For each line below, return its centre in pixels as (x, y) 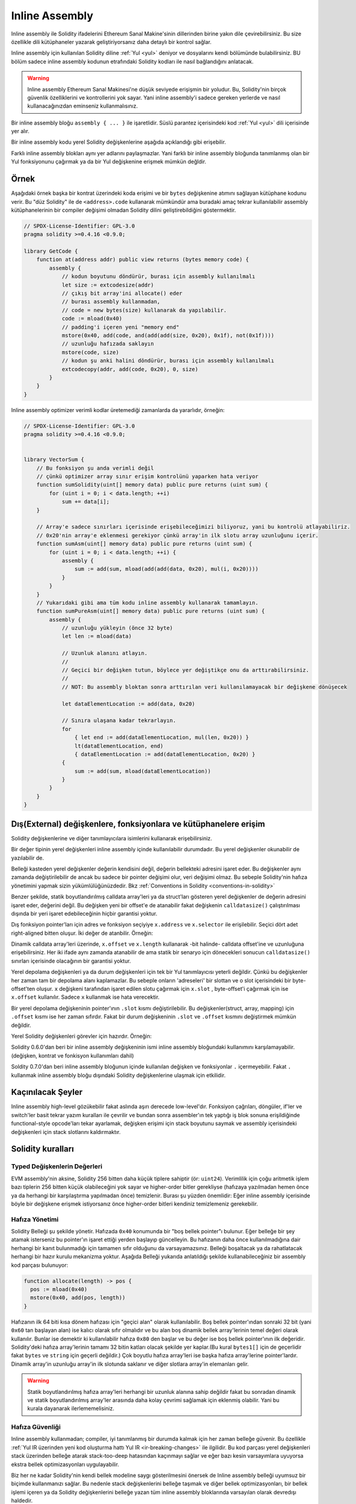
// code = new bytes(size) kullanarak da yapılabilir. (144, 310)
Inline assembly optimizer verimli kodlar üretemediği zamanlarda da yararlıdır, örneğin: (118, 410)
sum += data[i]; (86, 502)
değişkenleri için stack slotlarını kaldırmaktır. (66, 1132)
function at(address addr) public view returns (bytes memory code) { (143, 260)
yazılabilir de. (28, 858)
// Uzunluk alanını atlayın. (105, 653)
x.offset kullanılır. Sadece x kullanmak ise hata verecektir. (85, 997)
